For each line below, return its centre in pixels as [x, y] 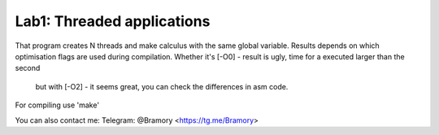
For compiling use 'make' [57, 105]
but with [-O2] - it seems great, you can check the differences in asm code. [162, 86]
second [28, 68]
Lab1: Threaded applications [113, 21]
